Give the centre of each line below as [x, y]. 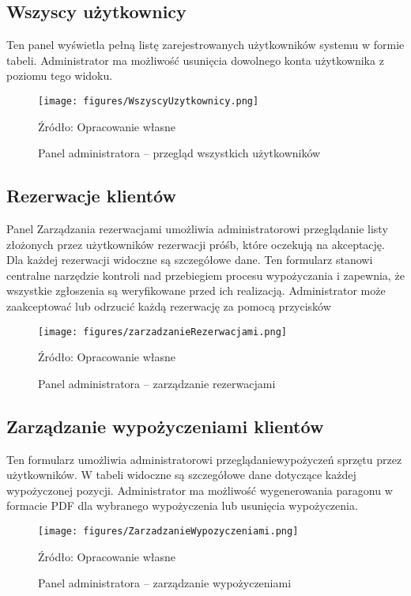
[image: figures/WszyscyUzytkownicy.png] [149, 101]
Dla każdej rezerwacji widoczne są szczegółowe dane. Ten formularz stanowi [190, 260]
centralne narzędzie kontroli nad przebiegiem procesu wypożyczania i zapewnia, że [205, 275]
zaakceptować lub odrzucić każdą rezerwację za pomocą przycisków [169, 306]
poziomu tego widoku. [60, 75]
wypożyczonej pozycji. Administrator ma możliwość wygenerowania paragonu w [200, 490]
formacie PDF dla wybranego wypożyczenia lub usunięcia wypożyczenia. [182, 505]
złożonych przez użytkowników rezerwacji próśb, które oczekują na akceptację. [196, 244]
